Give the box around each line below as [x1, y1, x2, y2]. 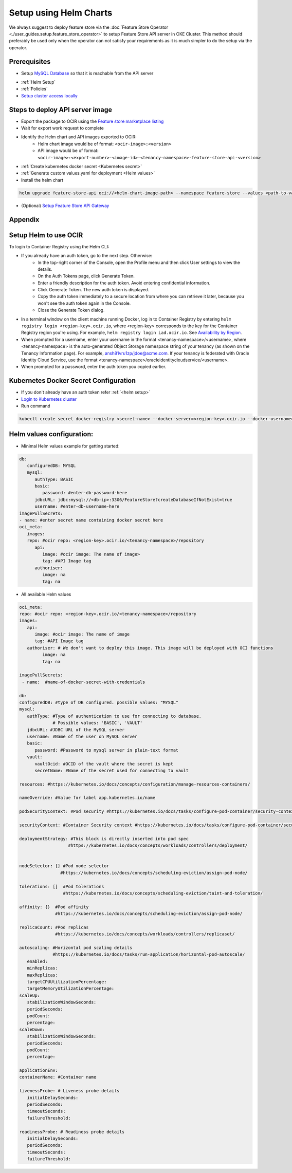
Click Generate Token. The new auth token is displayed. [37, 287, 149, 293]
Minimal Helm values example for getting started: [21, 443, 120, 449]
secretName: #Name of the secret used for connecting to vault [35, 767, 189, 773]
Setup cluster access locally [21, 93, 78, 98]
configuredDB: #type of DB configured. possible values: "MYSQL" [19, 699, 179, 705]
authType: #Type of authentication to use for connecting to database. [27, 713, 202, 719]
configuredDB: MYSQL [27, 463, 76, 468]
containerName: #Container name [19, 1074, 97, 1080]
